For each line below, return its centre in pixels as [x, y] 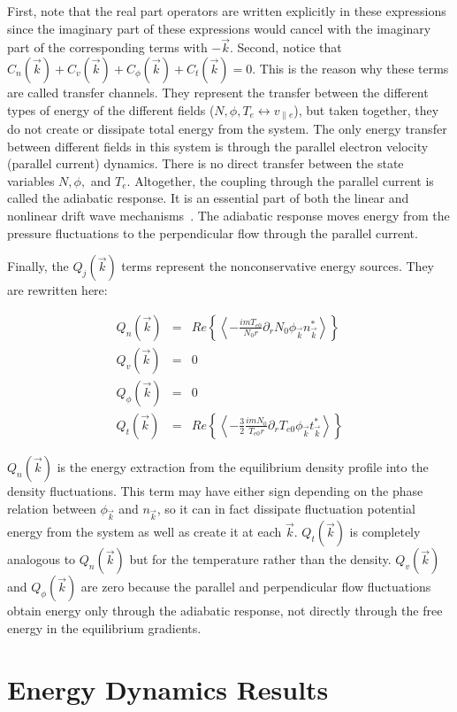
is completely [385, 532]
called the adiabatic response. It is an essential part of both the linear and [208, 198]
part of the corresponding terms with [107, 47]
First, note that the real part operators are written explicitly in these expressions [227, 11]
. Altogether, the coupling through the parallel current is [280, 180]
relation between [52, 508]
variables [31, 180]
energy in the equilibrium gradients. [104, 627]
